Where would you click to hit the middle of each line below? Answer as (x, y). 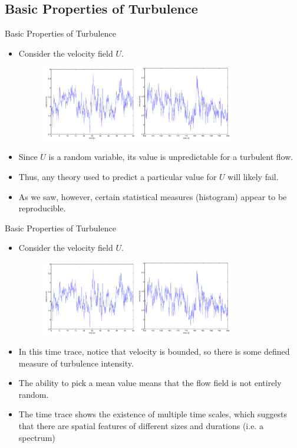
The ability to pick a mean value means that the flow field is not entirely (150, 383)
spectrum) (37, 437)
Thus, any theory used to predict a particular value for (118, 177)
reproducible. (42, 208)
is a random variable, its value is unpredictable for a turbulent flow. (171, 157)
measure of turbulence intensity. (76, 363)
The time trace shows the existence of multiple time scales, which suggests (153, 414)
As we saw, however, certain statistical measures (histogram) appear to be (153, 196)
